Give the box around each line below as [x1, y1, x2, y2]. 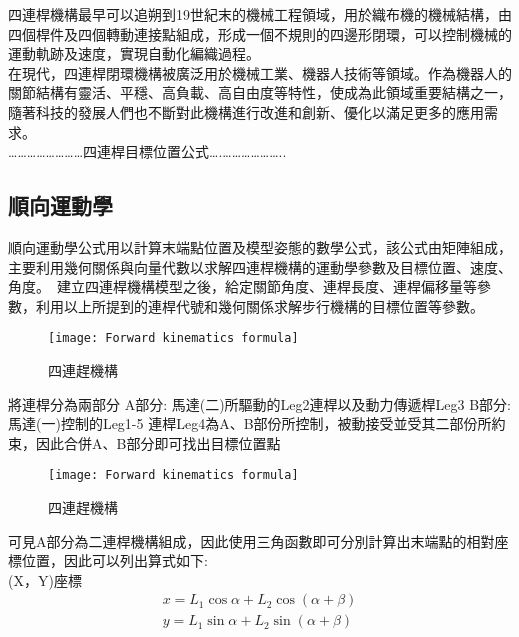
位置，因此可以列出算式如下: [21, 550, 208, 571]
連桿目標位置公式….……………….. [97, 141, 287, 162]
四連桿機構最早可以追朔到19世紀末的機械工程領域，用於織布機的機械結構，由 [8, 4, 512, 24]
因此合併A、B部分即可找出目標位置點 [35, 432, 281, 453]
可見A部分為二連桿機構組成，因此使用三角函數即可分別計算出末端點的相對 [8, 530, 495, 551]
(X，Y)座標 [8, 569, 82, 590]
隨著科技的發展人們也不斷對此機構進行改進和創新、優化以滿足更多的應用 [8, 101, 484, 122]
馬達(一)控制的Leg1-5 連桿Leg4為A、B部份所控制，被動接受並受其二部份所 [8, 413, 492, 434]
